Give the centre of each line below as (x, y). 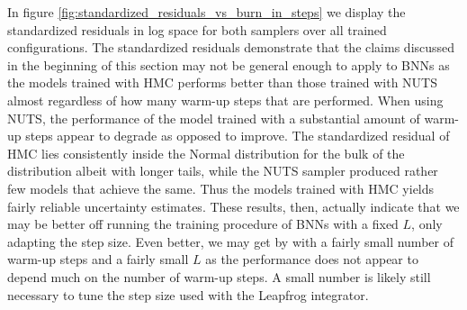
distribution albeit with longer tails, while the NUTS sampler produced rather (223, 171)
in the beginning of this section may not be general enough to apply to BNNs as (229, 64)
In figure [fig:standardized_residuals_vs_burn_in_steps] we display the (207, 12)
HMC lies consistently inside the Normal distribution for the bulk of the (206, 153)
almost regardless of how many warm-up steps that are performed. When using (225, 100)
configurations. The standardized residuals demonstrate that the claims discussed (231, 47)
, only (427, 224)
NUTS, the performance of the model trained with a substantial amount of (214, 118)
